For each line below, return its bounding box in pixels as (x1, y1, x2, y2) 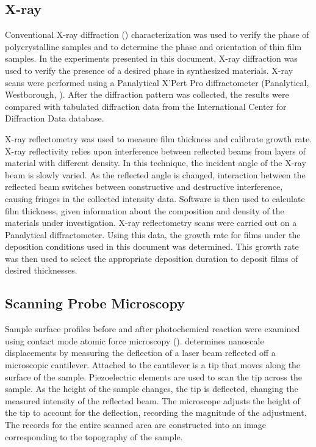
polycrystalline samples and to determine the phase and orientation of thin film (5, 40, 302, 53)
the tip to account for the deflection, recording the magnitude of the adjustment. (5, 406, 307, 419)
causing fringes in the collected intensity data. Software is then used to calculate (5, 192, 305, 205)
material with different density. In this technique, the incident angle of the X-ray (5, 156, 306, 169)
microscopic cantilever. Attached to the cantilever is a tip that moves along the (5, 358, 301, 371)
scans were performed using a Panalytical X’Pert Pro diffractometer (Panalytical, (5, 76, 309, 89)
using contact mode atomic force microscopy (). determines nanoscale (5, 334, 264, 347)
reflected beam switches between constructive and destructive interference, (5, 180, 283, 193)
